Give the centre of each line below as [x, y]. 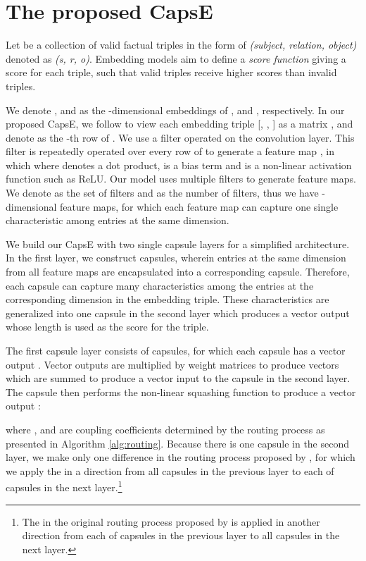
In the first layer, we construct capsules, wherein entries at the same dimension [176, 258]
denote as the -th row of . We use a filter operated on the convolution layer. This [180, 137]
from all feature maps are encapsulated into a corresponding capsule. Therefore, [178, 272]
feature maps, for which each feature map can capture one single [199, 206]
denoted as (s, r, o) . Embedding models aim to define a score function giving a [176, 58]
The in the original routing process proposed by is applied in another [171, 521]
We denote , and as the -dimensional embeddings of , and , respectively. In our [175, 110]
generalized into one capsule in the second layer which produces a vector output [178, 313]
